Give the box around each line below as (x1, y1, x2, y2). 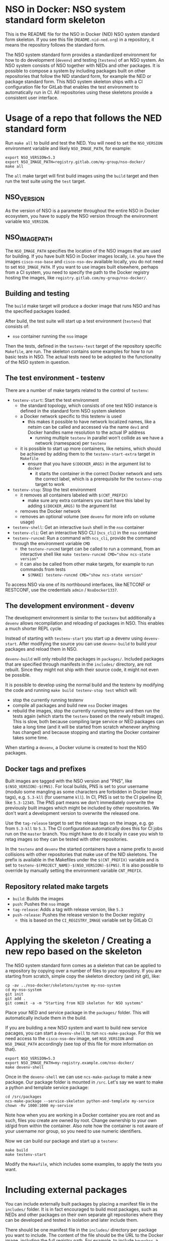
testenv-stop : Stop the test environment (12, 486, 96, 492)
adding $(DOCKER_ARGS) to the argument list (27, 503, 117, 509)
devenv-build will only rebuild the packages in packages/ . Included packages (5, 656, 164, 662)
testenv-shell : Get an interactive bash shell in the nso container (12, 524, 145, 530)
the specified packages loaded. (5, 308, 71, 314)
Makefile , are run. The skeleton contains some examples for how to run (5, 348, 154, 354)
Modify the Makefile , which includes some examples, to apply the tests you (5, 1161, 162, 1167)
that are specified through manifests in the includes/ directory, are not (5, 661, 152, 668)
